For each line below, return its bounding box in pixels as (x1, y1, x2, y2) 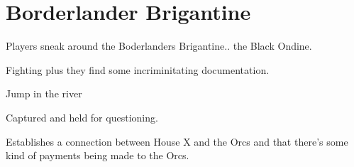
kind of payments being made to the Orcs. (6, 148, 189, 163)
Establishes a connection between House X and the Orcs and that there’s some (6, 134, 348, 149)
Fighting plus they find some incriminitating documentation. (6, 62, 270, 77)
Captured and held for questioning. (6, 109, 158, 124)
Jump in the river (6, 86, 82, 101)
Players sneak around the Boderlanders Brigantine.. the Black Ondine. (6, 38, 312, 53)
